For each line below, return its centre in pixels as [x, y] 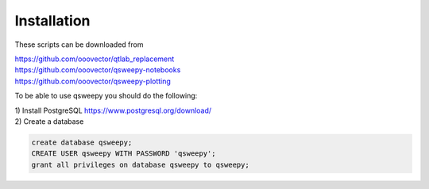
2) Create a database [49, 121]
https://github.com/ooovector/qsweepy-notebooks [98, 70]
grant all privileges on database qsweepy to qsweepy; [140, 164]
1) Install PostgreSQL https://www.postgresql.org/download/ [113, 110]
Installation [52, 21]
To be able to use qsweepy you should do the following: [106, 96]
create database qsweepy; [82, 142]
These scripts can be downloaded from [79, 44]
